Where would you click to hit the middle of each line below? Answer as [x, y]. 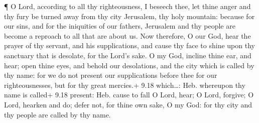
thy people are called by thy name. [57, 114]
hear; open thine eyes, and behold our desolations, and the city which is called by [129, 65]
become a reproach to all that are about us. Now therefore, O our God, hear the [127, 35]
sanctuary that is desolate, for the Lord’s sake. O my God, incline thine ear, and [128, 55]
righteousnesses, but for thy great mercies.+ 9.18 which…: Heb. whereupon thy [125, 85]
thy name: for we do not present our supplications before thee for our [111, 75]
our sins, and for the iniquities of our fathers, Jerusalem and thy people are [120, 26]
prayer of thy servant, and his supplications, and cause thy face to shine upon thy [129, 45]
